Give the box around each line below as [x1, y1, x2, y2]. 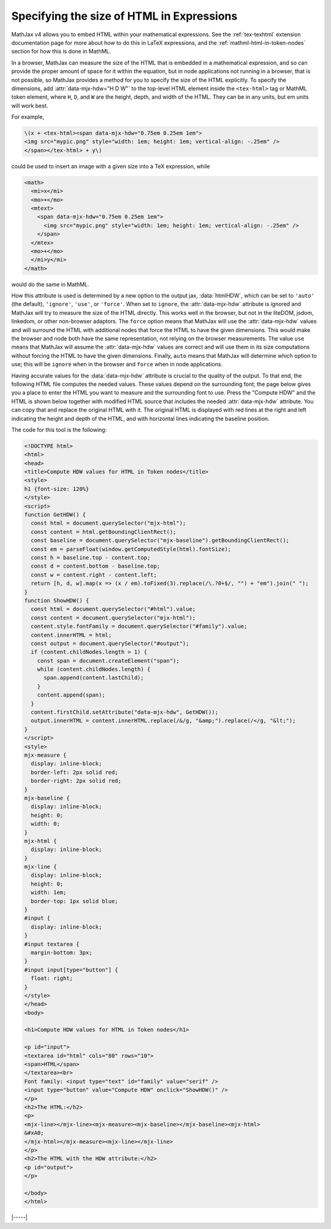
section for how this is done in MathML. [11, 48, 112, 55]
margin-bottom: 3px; [31, 949, 93, 956]
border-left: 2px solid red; [31, 769, 119, 776]
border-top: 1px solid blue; [31, 898, 119, 904]
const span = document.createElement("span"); [37, 657, 180, 664]
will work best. [11, 102, 48, 109]
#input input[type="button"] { [24, 966, 119, 973]
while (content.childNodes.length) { [37, 666, 151, 673]
